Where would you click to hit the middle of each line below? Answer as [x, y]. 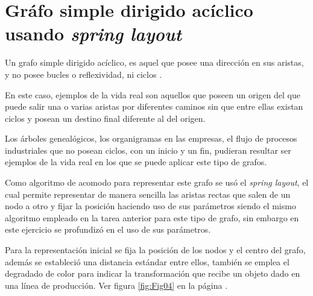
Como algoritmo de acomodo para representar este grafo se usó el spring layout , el [157, 182]
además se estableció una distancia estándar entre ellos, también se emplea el [147, 261]
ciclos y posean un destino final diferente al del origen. [105, 118]
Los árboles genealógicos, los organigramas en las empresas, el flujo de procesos [151, 138]
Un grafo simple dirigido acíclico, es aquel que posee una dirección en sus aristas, [154, 62]
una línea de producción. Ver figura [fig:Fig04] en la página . [116, 285]
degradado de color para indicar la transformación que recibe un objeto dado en [153, 273]
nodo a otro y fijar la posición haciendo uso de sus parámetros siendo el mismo [150, 206]
